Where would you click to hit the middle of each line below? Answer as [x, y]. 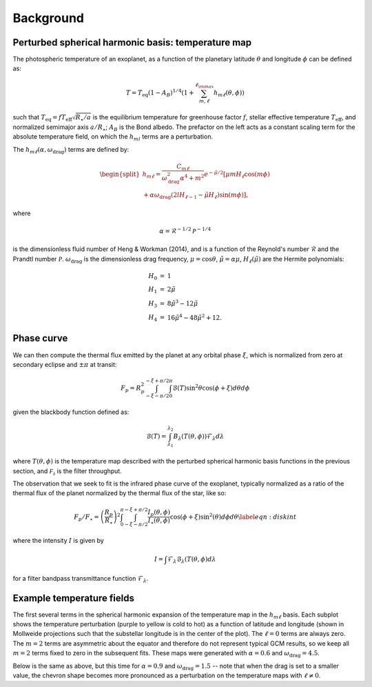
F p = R [131, 389]
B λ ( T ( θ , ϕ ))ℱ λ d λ [199, 437]
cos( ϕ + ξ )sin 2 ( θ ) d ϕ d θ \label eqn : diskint [233, 516]
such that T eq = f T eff [42, 118]
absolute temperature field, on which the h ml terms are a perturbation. [113, 137]
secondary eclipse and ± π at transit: [65, 364]
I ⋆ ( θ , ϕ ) [159, 521]
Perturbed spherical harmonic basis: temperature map [132, 42]
